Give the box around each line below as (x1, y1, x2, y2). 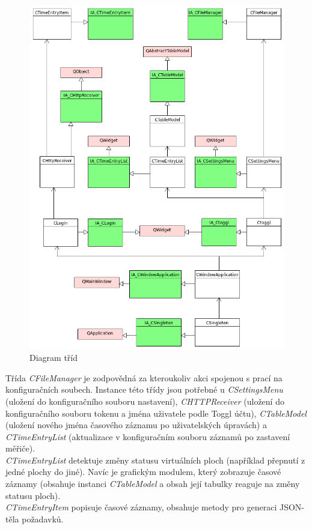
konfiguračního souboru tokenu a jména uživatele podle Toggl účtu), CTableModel (5, 407, 307, 419)
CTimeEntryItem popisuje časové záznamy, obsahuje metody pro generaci (5, 501, 277, 513)
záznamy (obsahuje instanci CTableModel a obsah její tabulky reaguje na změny (5, 477, 300, 490)
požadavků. (22, 512, 64, 525)
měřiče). (5, 442, 35, 455)
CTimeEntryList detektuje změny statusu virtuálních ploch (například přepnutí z (5, 453, 305, 466)
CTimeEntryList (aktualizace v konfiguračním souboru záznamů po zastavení (5, 430, 290, 443)
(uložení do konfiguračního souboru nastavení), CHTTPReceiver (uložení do (5, 394, 284, 407)
